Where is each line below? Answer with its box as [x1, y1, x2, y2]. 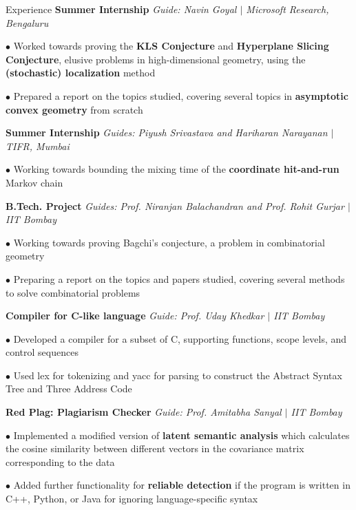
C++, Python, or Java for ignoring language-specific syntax [6, 491, 258, 506]
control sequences [6, 345, 78, 359]
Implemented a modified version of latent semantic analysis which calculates [13, 427, 350, 442]
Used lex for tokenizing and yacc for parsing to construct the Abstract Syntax [13, 368, 342, 382]
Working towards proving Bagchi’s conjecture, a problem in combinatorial [13, 235, 325, 249]
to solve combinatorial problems [6, 285, 140, 299]
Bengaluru [6, 15, 49, 30]
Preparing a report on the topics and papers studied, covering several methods [13, 271, 345, 286]
